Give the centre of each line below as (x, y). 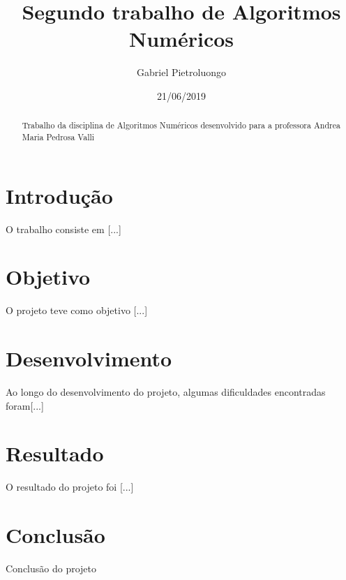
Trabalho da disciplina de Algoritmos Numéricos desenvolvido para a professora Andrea (181, 125)
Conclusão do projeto (51, 568)
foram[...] (25, 405)
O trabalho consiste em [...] (63, 229)
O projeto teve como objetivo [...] (77, 310)
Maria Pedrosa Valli (58, 136)
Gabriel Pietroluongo (181, 72)
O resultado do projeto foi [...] (70, 487)
